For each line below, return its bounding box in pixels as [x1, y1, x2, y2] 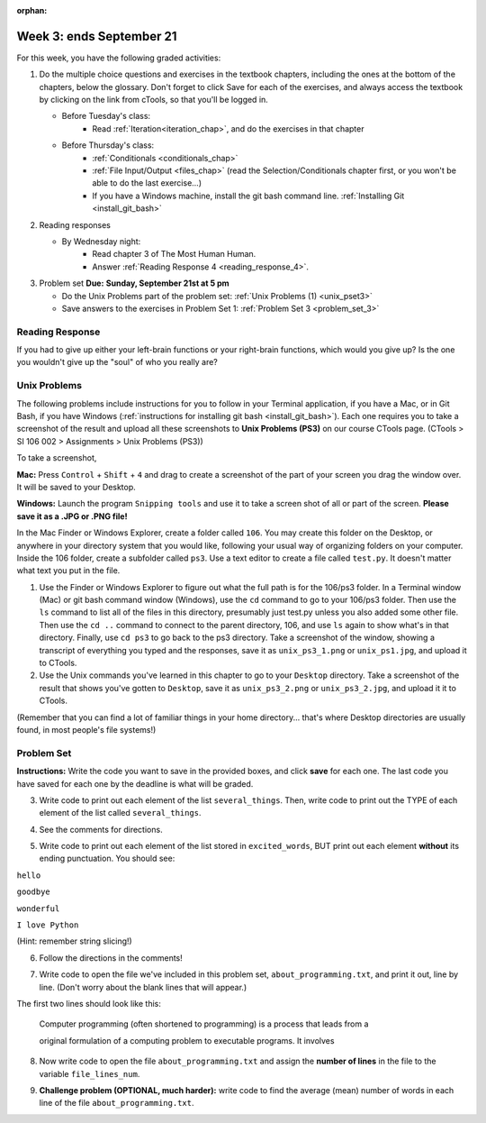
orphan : [16, 5, 48, 15]
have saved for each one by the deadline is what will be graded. [16, 778, 254, 789]
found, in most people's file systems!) [16, 724, 157, 735]
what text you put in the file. [16, 565, 121, 576]
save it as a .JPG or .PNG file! [16, 510, 128, 522]
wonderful [16, 903, 60, 914]
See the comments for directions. [39, 824, 163, 835]
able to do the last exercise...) [92, 178, 202, 188]
